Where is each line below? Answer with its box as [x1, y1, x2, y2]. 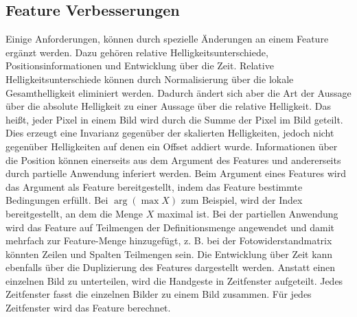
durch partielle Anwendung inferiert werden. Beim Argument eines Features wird [5, 166, 346, 180]
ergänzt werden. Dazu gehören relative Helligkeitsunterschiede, [5, 45, 268, 59]
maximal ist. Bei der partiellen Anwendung [157, 206, 338, 220]
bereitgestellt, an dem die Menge [5, 206, 143, 220]
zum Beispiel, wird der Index [181, 193, 303, 207]
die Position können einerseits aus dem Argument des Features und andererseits [5, 152, 341, 167]
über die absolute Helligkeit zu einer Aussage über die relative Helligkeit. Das [5, 99, 331, 113]
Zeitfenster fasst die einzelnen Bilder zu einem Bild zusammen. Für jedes [5, 287, 312, 301]
